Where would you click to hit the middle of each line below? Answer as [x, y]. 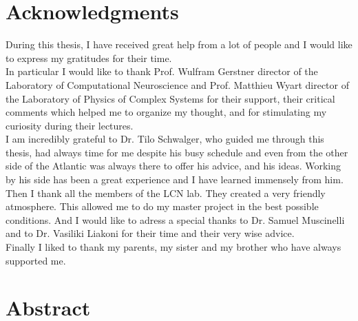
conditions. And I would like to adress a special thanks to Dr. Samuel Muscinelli [175, 219]
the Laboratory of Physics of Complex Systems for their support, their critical [170, 98]
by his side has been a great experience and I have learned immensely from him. [175, 179]
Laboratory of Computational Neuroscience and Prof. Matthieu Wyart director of [177, 84]
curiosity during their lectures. [70, 125]
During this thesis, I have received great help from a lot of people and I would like [179, 44]
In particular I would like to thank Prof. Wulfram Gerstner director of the [162, 71]
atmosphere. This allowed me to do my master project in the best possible [162, 206]
